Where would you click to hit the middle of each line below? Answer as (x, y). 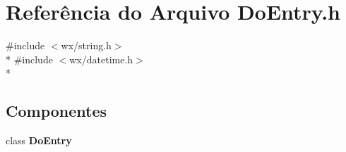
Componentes (56, 111)
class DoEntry (39, 140)
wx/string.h (86, 45)
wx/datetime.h (101, 59)
